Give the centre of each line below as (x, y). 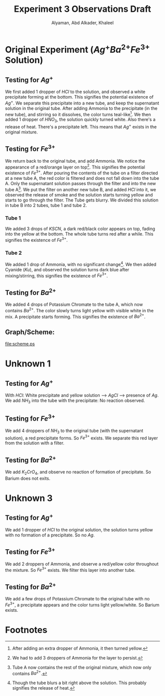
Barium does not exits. (28, 478)
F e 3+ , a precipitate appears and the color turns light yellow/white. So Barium (82, 604)
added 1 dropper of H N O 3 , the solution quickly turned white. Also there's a (80, 120)
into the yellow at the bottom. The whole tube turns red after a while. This (79, 234)
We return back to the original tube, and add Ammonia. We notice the (75, 161)
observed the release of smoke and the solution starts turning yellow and (79, 195)
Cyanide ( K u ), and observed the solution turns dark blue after (67, 269)
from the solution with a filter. (35, 443)
